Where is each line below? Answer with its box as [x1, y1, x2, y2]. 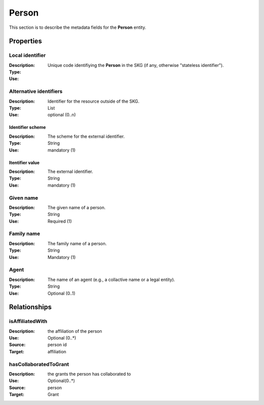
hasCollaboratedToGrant [9, 361, 69, 367]
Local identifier [9, 52, 46, 59]
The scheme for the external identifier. [47, 133, 125, 139]
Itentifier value [9, 159, 40, 166]
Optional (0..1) [47, 290, 76, 296]
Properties [9, 37, 42, 45]
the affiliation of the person [47, 328, 102, 334]
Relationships [9, 303, 52, 311]
